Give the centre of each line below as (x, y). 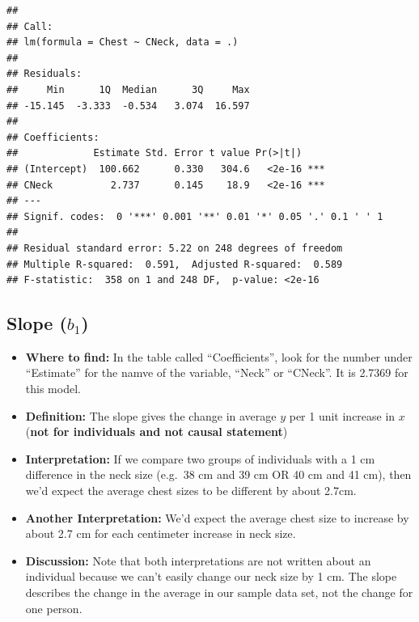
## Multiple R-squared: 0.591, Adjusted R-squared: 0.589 (175, 264)
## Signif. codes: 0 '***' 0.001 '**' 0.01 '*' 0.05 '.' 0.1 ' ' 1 (195, 216)
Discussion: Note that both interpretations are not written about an (198, 560)
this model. (53, 389)
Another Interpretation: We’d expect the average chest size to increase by (217, 517)
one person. (54, 608)
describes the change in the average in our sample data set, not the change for (219, 592)
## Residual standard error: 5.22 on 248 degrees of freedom (175, 248)
